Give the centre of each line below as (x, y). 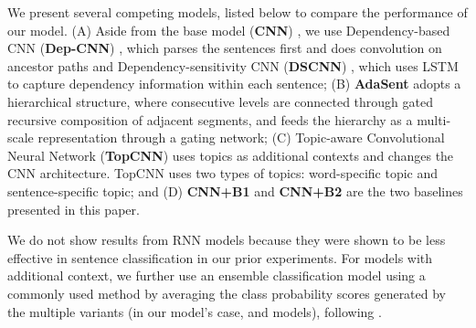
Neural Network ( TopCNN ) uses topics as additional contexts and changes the (231, 155)
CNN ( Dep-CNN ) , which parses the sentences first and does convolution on (225, 48)
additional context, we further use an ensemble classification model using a (217, 275)
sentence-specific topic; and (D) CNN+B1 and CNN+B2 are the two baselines (235, 190)
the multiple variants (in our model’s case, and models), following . (195, 311)
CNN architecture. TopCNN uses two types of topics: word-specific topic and (223, 173)
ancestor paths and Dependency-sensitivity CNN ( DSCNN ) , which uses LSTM (233, 65)
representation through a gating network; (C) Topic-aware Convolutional (241, 138)
